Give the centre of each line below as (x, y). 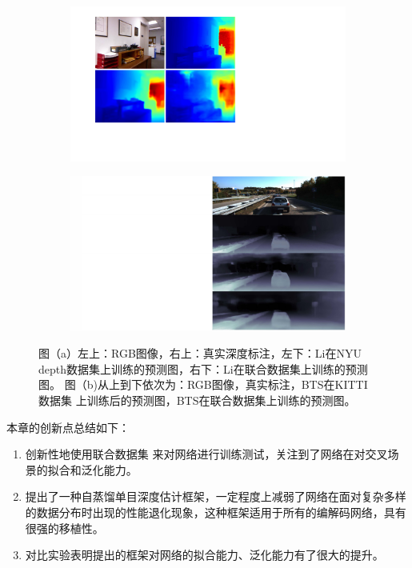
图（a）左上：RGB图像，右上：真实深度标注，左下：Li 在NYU (200, 353)
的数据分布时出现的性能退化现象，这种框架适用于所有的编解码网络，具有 (216, 512)
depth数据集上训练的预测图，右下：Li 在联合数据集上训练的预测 (203, 368)
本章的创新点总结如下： (68, 427)
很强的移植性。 (64, 528)
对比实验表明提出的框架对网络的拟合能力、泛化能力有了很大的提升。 (204, 555)
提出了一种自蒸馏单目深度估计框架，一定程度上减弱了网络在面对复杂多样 (216, 496)
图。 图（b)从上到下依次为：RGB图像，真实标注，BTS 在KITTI (203, 384)
